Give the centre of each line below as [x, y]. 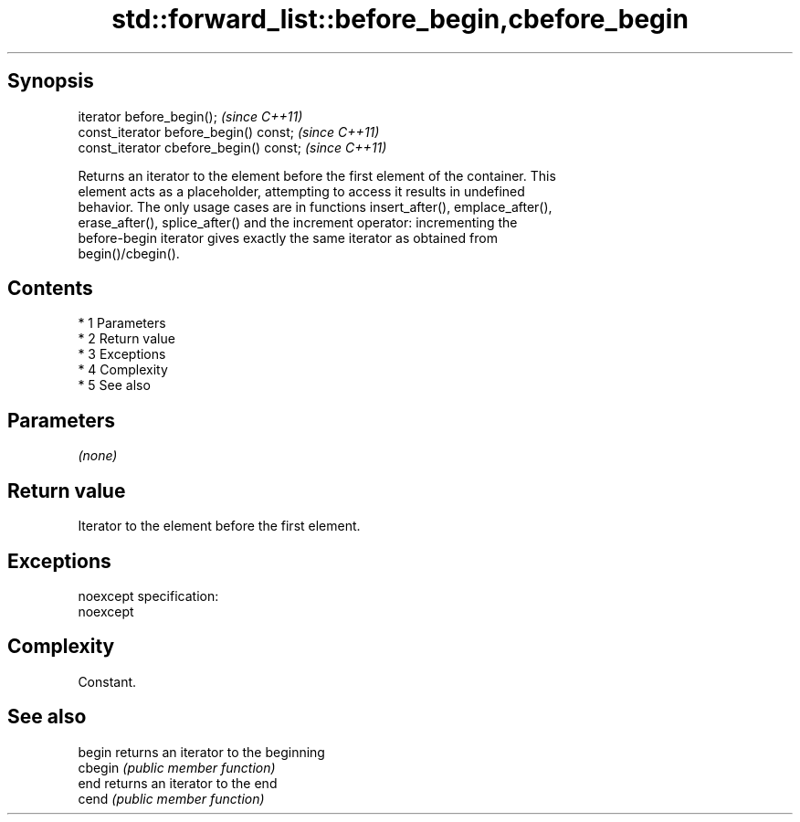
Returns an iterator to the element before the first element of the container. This [317, 175]
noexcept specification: [148, 595]
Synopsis [51, 81]
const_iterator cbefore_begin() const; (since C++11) [232, 147]
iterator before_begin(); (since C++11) [190, 116]
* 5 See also [114, 385]
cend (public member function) [171, 798]
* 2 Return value [126, 339]
